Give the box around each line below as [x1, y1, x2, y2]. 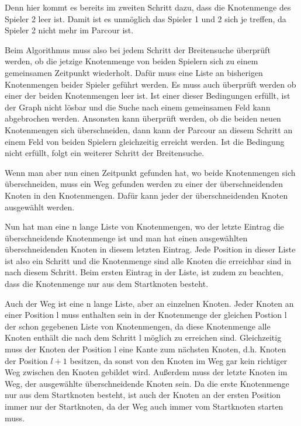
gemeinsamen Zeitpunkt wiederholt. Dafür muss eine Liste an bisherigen [5, 66, 263, 78]
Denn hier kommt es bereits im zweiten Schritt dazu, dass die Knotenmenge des [5, 1, 291, 13]
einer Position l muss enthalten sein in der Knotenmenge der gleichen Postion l [5, 309, 287, 321]
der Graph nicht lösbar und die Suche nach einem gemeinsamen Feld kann [5, 101, 271, 113]
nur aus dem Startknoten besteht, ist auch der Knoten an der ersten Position [5, 389, 281, 401]
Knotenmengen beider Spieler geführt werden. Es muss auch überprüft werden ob [5, 78, 296, 90]
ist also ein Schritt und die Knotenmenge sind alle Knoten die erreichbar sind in [5, 254, 292, 266]
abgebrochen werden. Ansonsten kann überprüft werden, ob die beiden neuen [5, 112, 281, 124]
